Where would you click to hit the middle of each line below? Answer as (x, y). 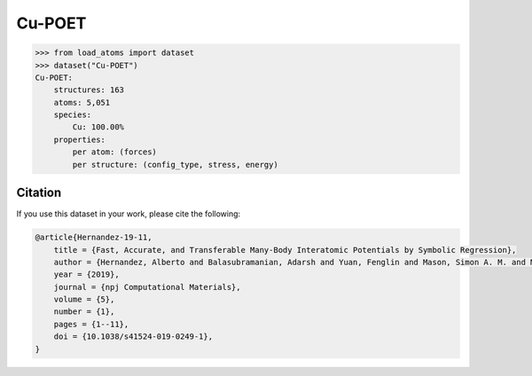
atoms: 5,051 (82, 102)
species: (73, 115)
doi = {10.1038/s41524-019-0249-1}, (133, 337)
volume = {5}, (84, 300)
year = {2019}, (86, 274)
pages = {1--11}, (91, 324)
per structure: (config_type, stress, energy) (175, 164)
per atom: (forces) (114, 152)
